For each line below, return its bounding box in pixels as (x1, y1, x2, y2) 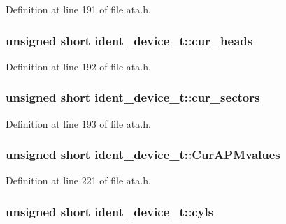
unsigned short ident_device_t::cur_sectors (6, 89, 260, 106)
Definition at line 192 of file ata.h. (6, 59, 151, 73)
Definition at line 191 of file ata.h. (6, 2, 151, 16)
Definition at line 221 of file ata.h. (6, 173, 151, 188)
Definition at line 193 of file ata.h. (6, 116, 151, 130)
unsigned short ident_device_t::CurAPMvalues (6, 146, 280, 163)
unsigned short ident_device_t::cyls (6, 202, 214, 220)
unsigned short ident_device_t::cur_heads (6, 31, 253, 49)
